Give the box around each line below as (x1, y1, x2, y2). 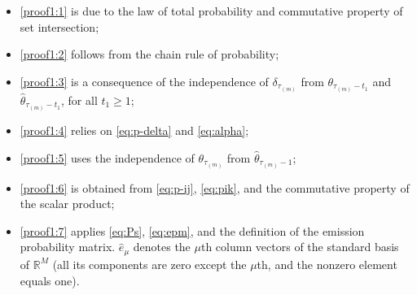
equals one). (20, 271, 80, 288)
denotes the (133, 238, 191, 255)
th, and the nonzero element (257, 255, 397, 272)
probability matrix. (20, 238, 116, 255)
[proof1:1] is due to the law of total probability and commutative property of (20, 2, 403, 19)
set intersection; (20, 18, 99, 35)
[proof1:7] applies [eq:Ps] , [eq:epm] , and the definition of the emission (20, 222, 365, 239)
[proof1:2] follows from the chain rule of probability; (20, 46, 279, 63)
